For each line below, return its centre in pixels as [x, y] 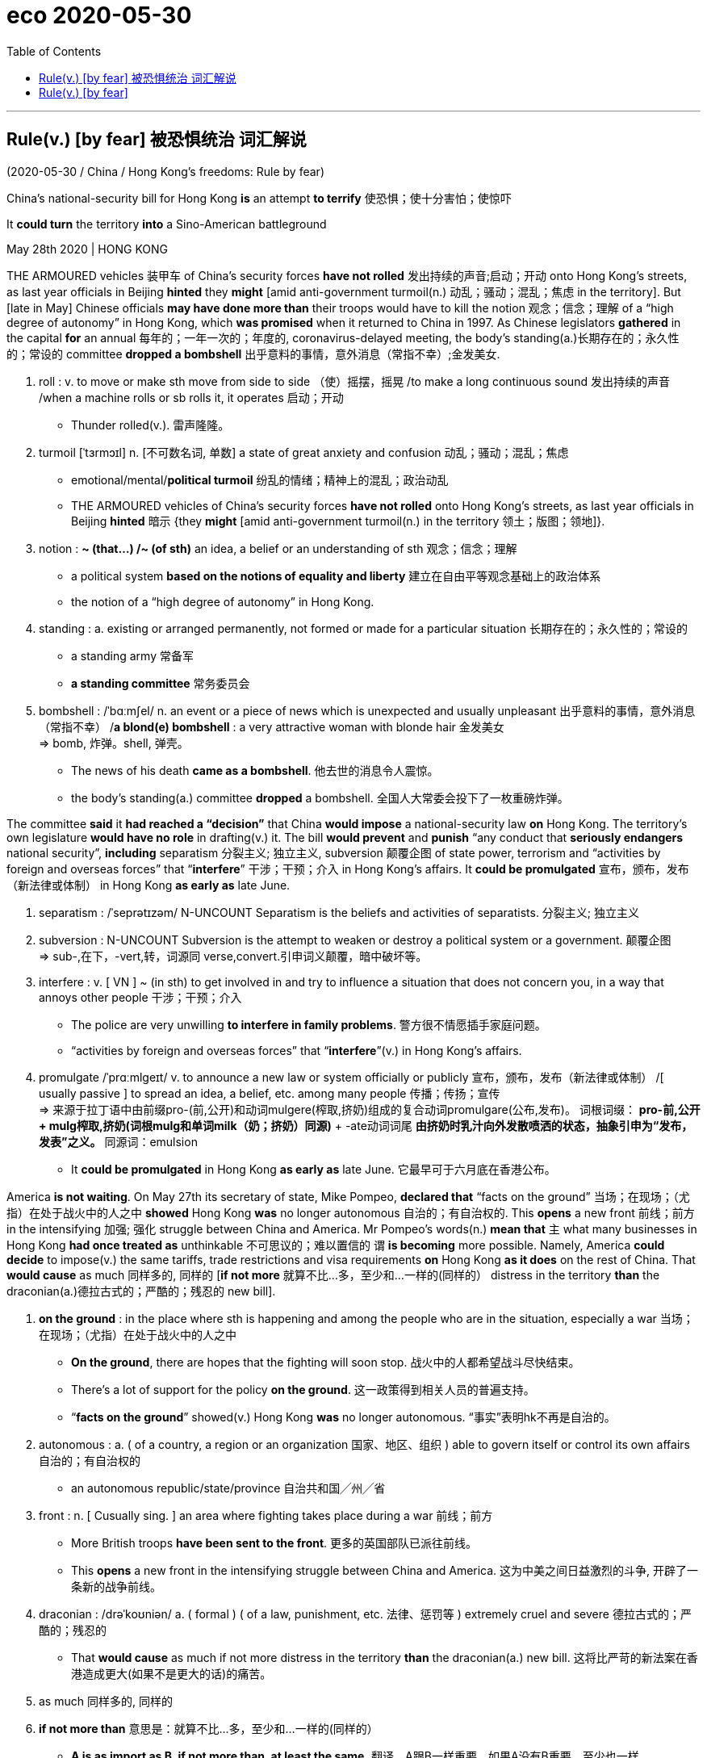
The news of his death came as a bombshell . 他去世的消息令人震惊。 [255, 770]
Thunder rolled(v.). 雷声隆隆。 [151, 425]
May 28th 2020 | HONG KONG [88, 249]
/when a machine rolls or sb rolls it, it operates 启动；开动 [191, 397]
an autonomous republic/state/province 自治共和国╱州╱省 [228, 1488]
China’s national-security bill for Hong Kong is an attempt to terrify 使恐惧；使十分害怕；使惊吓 [259, 198]
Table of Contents [54, 51]
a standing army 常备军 [132, 655]
